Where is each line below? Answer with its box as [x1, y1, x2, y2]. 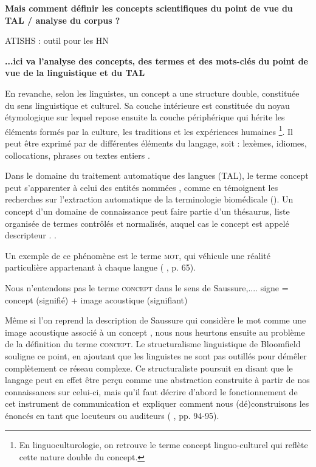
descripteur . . [5, 229, 57, 241]
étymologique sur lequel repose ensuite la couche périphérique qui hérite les [5, 111, 285, 123]
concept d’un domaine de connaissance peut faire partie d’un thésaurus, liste [5, 204, 290, 217]
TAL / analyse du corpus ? [5, 13, 120, 26]
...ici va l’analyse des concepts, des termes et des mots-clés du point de [5, 54, 308, 67]
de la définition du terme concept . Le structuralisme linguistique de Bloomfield [5, 337, 301, 350]
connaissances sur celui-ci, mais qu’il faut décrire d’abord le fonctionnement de [5, 385, 298, 398]
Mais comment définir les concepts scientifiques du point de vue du [5, 2, 293, 14]
